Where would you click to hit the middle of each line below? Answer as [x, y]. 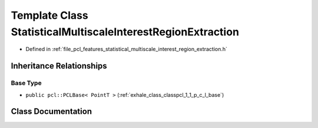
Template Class [49, 15]
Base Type [26, 83]
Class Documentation [52, 112]
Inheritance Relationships [59, 66]
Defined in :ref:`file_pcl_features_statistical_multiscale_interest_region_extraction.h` [127, 49]
